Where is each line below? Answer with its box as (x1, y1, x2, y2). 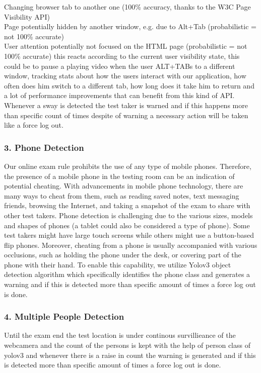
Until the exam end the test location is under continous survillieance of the (4, 330, 236, 340)
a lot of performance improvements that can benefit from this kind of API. (4, 90, 235, 101)
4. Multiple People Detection (4, 310, 124, 323)
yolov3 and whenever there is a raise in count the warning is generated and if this (4, 349, 256, 360)
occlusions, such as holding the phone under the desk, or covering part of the (4, 249, 241, 260)
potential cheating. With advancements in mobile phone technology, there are (4, 180, 243, 191)
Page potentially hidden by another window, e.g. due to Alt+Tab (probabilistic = (4, 21, 256, 32)
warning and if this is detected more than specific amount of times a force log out (4, 279, 256, 290)
